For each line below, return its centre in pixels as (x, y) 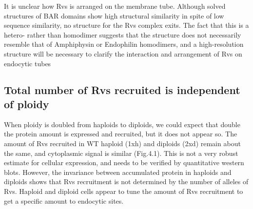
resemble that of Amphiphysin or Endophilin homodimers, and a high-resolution (124, 44)
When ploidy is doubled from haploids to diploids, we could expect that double (122, 124)
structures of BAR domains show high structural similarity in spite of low (114, 15)
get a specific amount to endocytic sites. (64, 200)
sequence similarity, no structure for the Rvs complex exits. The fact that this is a (126, 25)
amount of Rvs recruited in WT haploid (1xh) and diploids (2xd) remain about (122, 143)
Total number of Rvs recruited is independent (122, 89)
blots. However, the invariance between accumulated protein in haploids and (118, 172)
